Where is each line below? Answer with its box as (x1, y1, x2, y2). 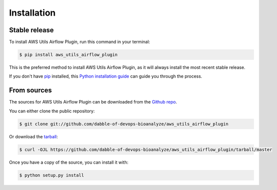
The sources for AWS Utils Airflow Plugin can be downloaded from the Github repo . (9, 99, 177, 105)
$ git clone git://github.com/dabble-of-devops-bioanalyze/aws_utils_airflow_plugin (19, 121, 229, 127)
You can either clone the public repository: (9, 108, 95, 114)
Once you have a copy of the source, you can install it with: (9, 159, 129, 165)
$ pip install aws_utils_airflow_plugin (19, 52, 117, 58)
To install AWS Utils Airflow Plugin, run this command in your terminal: (9, 39, 150, 45)
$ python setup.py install (19, 172, 84, 178)
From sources (9, 86, 52, 95)
